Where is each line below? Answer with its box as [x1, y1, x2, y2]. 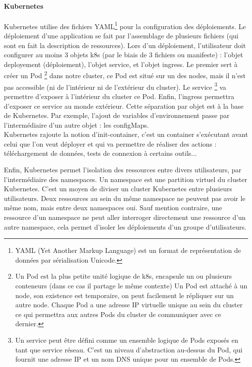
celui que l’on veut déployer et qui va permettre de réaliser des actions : [4, 138, 217, 149]
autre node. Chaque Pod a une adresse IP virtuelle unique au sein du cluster [15, 300, 243, 310]
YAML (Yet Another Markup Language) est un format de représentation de [15, 245, 241, 255]
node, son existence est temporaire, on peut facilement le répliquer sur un [15, 290, 234, 300]
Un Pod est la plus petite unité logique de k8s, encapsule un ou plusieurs [15, 271, 232, 281]
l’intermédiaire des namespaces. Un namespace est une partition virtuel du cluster [4, 174, 247, 184]
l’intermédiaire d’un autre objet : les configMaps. [4, 119, 149, 130]
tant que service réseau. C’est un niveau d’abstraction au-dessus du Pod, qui [15, 344, 243, 354]
